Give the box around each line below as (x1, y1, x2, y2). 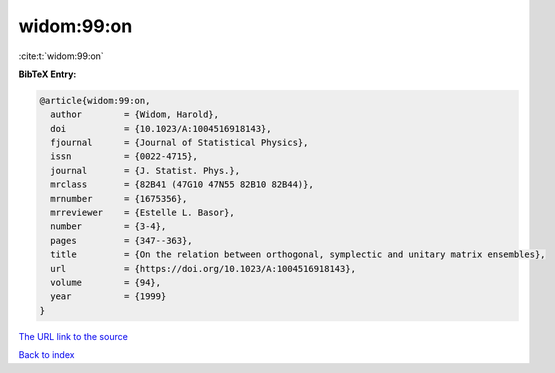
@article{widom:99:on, (39, 95, 151, 106)
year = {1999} (50, 291, 167, 302)
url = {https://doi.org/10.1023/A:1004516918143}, (50, 263, 357, 274)
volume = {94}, (50, 277, 162, 288)
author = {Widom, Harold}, (50, 109, 220, 120)
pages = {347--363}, (50, 235, 194, 246)
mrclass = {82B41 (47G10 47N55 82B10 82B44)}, (50, 179, 314, 190)
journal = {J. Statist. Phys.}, (50, 165, 240, 176)
